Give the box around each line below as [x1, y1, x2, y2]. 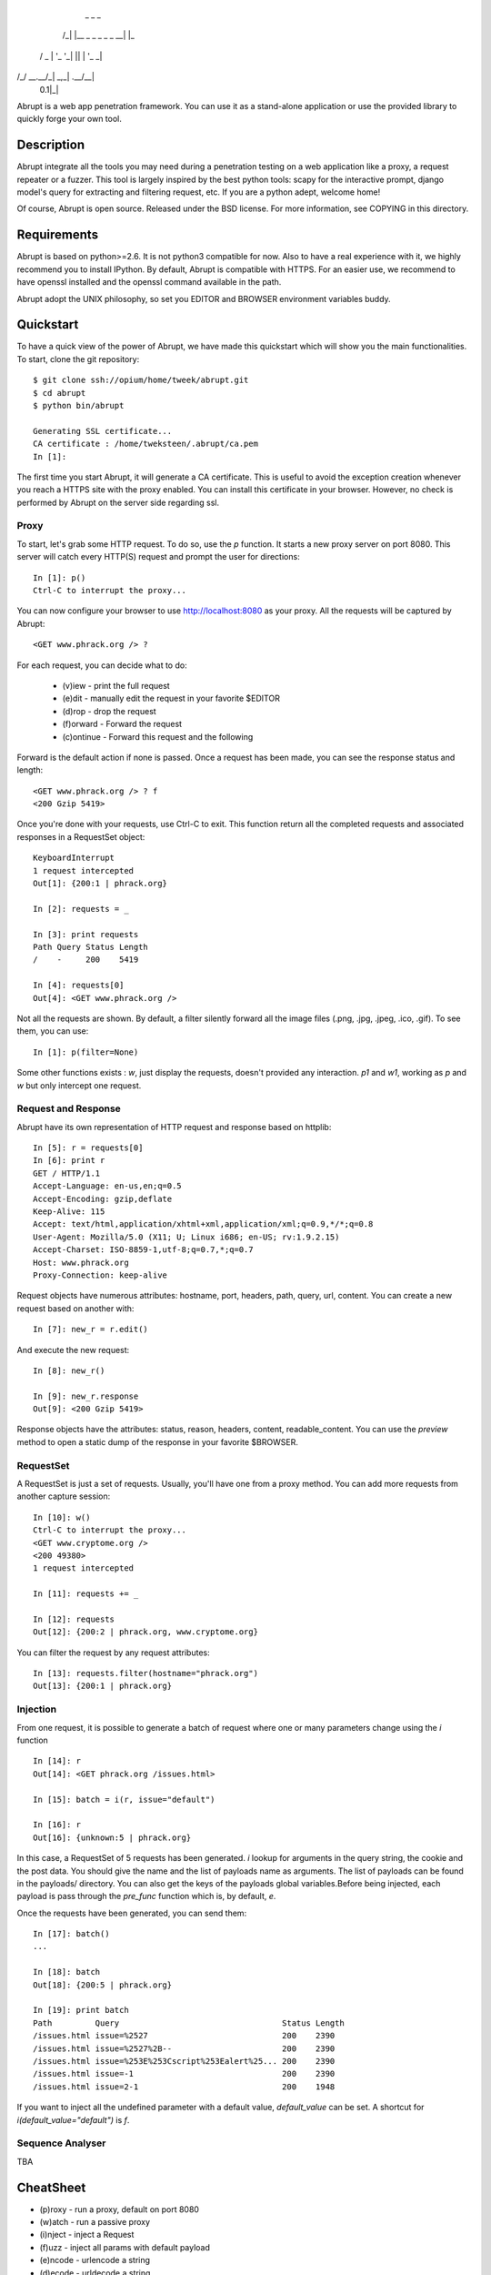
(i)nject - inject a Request [39, 2229, 135, 2240]
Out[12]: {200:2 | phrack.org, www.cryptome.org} [33, 1627, 259, 1637]
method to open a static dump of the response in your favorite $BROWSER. [16, 1436, 299, 1447]
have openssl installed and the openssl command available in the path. [16, 277, 282, 288]
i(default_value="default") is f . [16, 2114, 130, 2125]
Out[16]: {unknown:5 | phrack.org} [33, 1832, 192, 1843]
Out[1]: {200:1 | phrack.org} [33, 878, 168, 889]
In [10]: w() [33, 1512, 91, 1522]
